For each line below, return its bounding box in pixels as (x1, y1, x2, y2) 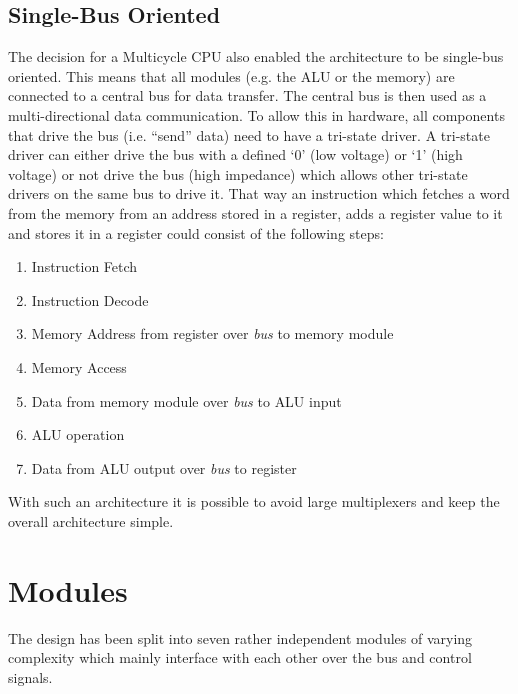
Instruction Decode (31, 289, 149, 310)
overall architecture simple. (8, 510, 174, 531)
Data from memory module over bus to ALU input (31, 390, 342, 411)
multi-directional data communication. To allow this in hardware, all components (8, 104, 505, 125)
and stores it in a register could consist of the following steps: (8, 222, 384, 243)
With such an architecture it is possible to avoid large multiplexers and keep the (8, 491, 500, 512)
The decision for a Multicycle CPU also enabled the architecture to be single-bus (8, 46, 504, 67)
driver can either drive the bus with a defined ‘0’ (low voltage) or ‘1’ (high (8, 144, 463, 165)
